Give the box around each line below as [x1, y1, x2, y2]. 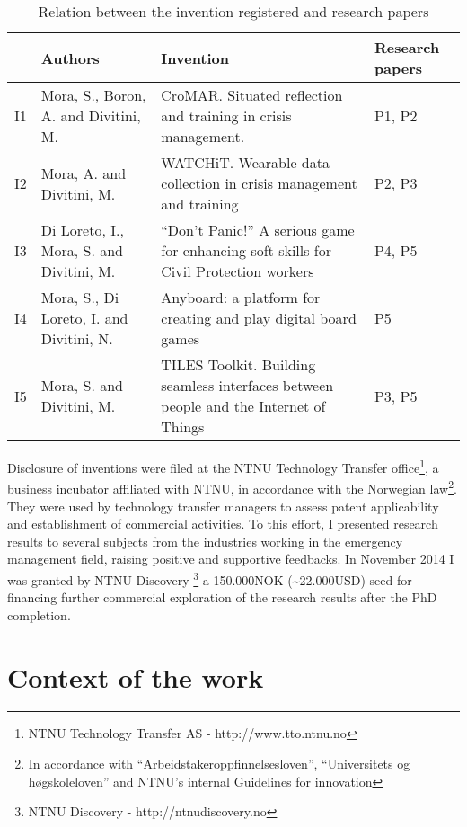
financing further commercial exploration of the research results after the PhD [7, 588, 437, 607]
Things [161, 416, 205, 437]
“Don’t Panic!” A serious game [161, 219, 355, 240]
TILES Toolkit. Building [161, 354, 316, 375]
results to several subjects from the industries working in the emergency [7, 531, 403, 550]
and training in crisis [161, 105, 292, 126]
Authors [40, 47, 100, 68]
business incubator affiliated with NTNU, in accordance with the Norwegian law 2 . [7, 476, 457, 497]
